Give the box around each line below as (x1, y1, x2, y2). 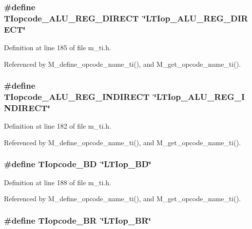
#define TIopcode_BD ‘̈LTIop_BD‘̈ (4, 158, 152, 170)
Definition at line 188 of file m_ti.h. (4, 177, 111, 187)
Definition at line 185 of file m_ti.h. (4, 42, 111, 53)
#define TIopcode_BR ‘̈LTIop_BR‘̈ (4, 214, 151, 226)
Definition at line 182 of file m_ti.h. (4, 121, 111, 131)
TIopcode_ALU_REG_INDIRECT (4, 91, 150, 103)
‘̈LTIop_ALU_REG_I (154, 91, 245, 103)
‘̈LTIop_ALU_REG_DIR (143, 12, 248, 24)
